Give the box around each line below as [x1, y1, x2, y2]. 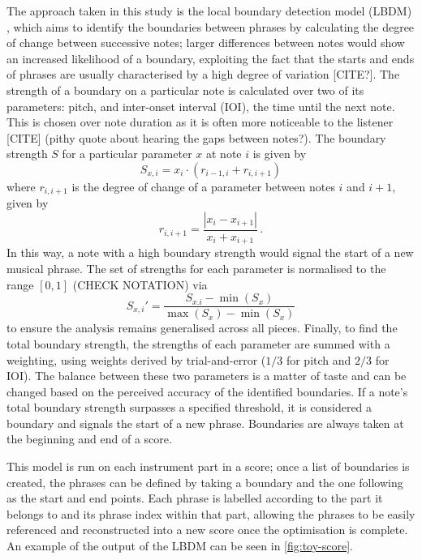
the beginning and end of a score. [6, 430, 172, 447]
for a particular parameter [62, 145, 192, 162]
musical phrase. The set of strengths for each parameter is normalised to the [6, 260, 386, 277]
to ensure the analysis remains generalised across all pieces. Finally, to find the [6, 319, 398, 336]
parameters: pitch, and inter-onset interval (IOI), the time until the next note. [6, 97, 395, 114]
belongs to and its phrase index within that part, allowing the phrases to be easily [6, 505, 416, 522]
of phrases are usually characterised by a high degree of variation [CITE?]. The [6, 66, 400, 83]
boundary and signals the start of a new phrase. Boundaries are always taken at [6, 414, 404, 431]
